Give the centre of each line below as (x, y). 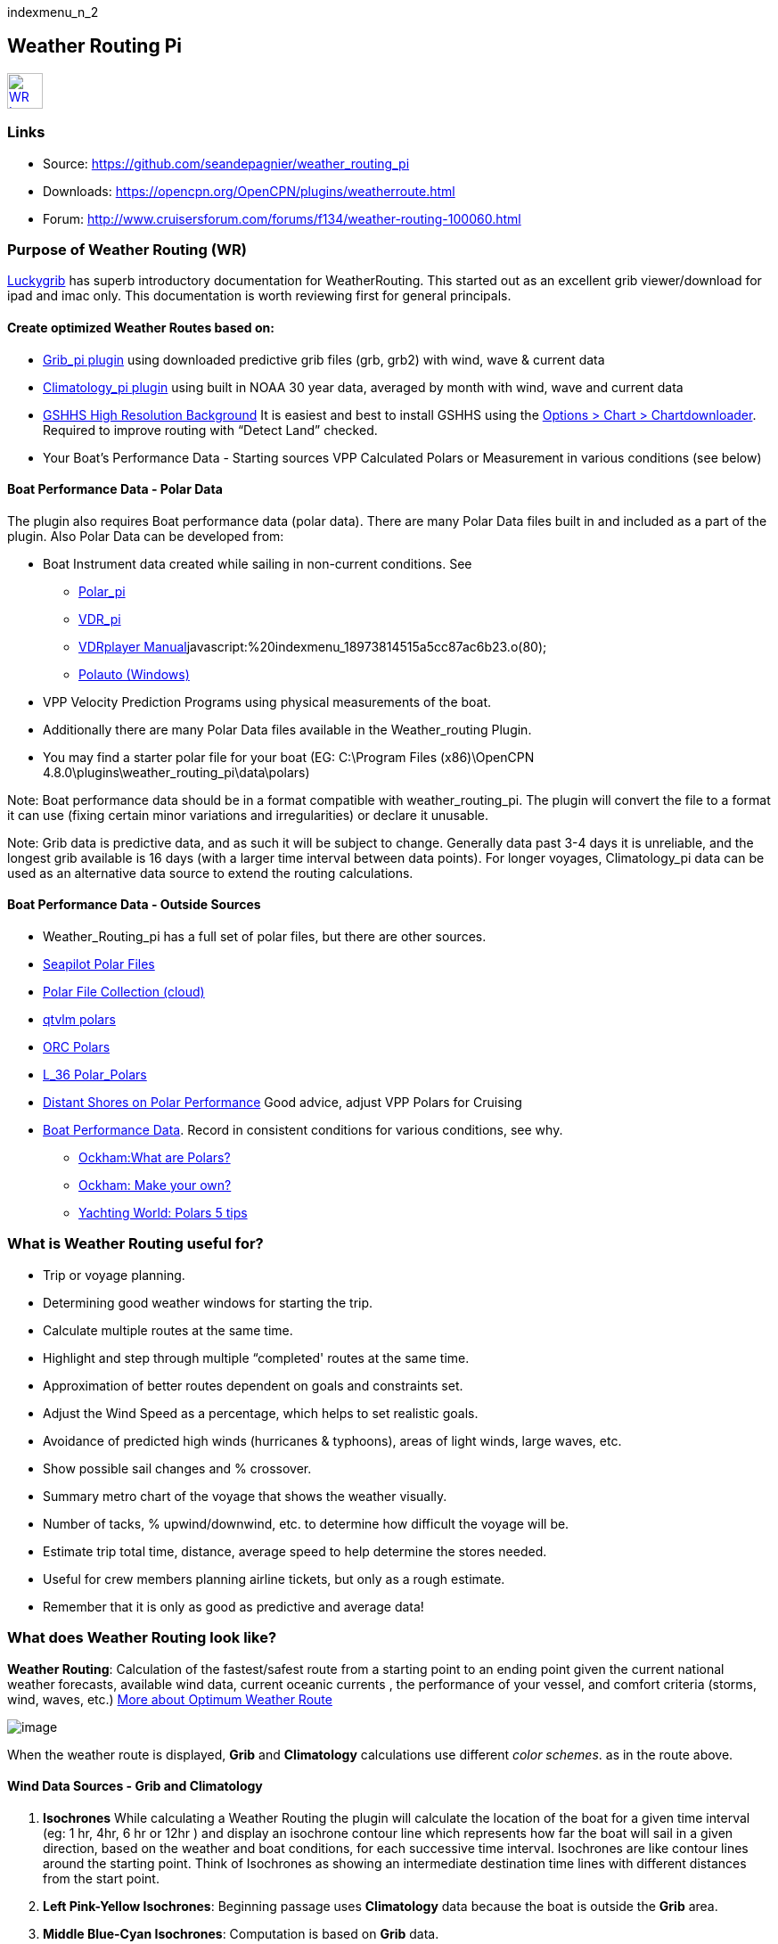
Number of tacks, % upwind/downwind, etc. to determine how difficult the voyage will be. (306, 1523)
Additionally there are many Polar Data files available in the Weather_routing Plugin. (287, 729)
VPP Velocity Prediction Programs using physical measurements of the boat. (267, 701)
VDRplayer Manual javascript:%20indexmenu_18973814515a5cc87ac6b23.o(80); (313, 646)
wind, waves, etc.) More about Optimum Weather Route (170, 1699)
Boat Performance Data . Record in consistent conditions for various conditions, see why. (303, 1130)
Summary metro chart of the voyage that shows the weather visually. (245, 1496)
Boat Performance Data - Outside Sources (134, 905)
